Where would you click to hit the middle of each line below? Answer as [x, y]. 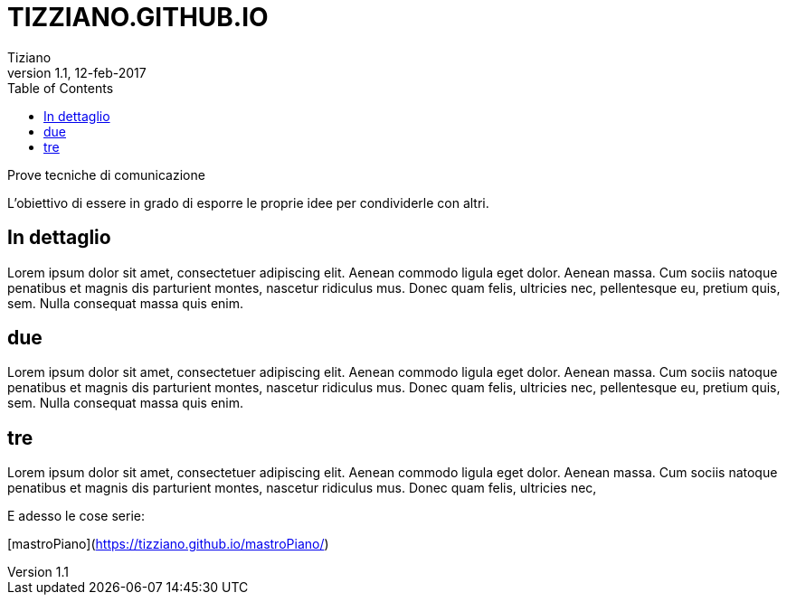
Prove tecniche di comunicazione [106, 174]
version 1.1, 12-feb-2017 [77, 72]
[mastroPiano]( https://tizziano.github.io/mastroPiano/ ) [168, 544]
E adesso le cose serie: [76, 516]
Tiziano [29, 57]
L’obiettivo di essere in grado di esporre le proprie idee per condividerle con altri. [248, 202]
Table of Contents [61, 88]
